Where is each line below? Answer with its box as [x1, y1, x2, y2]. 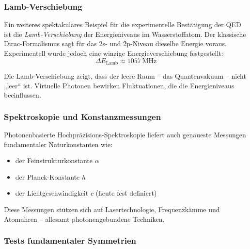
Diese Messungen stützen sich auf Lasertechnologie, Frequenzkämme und [4, 204, 220, 215]
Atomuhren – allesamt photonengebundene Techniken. [4, 214, 165, 224]
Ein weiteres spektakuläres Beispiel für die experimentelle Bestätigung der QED [4, 19, 241, 30]
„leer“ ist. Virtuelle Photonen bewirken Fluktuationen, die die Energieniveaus [4, 80, 234, 90]
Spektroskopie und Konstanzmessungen [4, 110, 161, 122]
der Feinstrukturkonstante [15, 155, 93, 166]
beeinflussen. [4, 90, 41, 100]
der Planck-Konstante [15, 171, 80, 182]
